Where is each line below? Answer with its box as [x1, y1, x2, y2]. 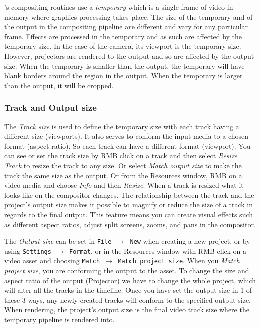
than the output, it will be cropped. [4, 80, 114, 90]
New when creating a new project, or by [129, 236, 250, 246]
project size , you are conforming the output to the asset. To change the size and [4, 265, 249, 276]
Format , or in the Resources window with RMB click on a [69, 245, 246, 256]
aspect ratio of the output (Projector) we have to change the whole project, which [4, 275, 256, 285]
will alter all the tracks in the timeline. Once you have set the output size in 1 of [4, 285, 252, 295]
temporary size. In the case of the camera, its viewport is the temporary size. [4, 41, 241, 51]
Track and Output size [4, 101, 97, 114]
